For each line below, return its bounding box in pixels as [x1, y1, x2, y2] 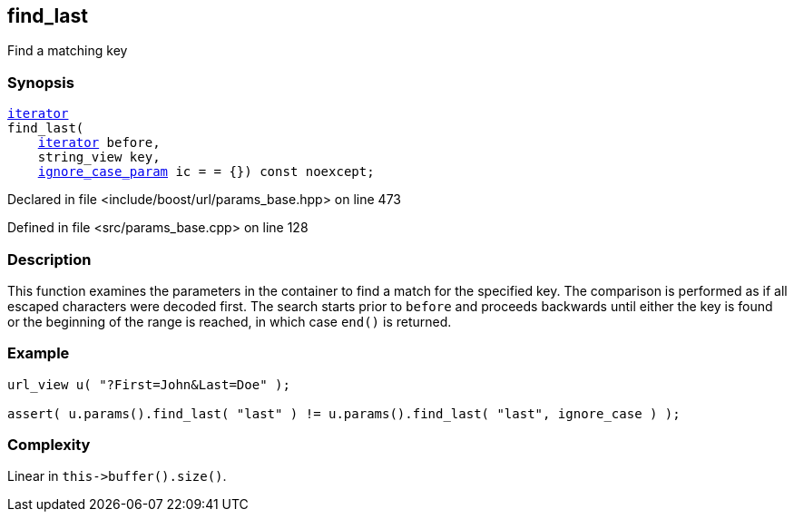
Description [7, 250, 92, 269]
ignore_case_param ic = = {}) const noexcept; [37, 164, 375, 180]
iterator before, [37, 135, 161, 151]
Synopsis [7, 73, 74, 92]
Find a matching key [7, 43, 128, 59]
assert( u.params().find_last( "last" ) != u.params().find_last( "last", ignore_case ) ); [7, 406, 681, 421]
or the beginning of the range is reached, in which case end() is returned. [7, 313, 452, 329]
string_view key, [37, 150, 161, 165]
